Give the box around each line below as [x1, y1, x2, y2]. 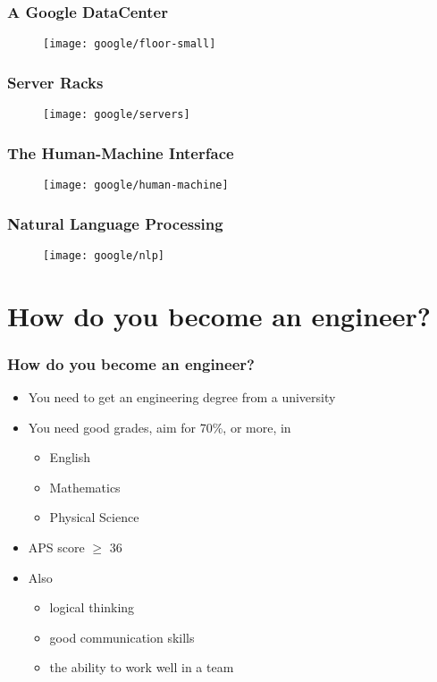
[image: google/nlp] [43, 248, 165, 262]
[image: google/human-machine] [43, 178, 229, 191]
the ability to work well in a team [49, 658, 234, 677]
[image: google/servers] [43, 108, 190, 122]
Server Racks [7, 71, 104, 93]
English [49, 448, 90, 467]
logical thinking [49, 598, 135, 617]
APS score [28, 538, 85, 557]
